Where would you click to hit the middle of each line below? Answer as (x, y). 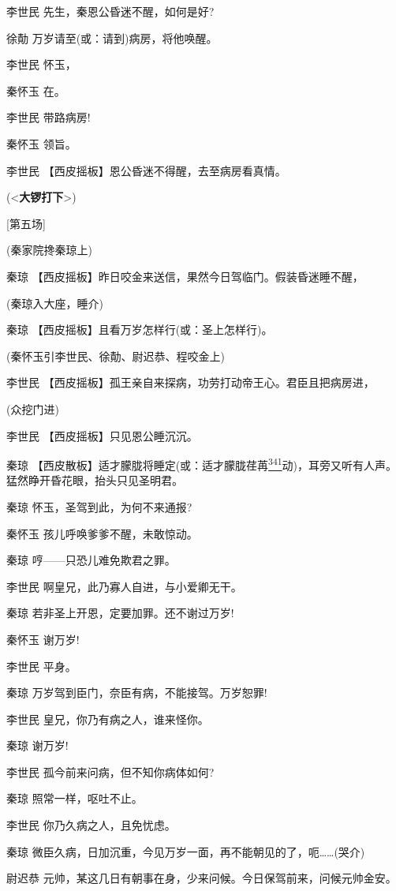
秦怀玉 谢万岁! (43, 639)
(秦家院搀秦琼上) (49, 250)
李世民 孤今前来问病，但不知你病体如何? (110, 771)
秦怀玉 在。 (36, 90)
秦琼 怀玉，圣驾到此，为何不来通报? (99, 506)
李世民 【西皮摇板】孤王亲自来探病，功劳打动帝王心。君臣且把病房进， (191, 382)
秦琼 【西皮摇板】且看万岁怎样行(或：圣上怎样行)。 (140, 329)
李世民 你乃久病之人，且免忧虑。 (91, 825)
